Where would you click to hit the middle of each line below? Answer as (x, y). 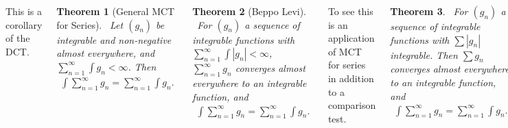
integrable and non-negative (114, 39)
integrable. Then (424, 54)
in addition (351, 78)
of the (18, 38)
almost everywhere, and (106, 53)
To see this (350, 11)
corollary (24, 24)
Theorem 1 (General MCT (116, 11)
